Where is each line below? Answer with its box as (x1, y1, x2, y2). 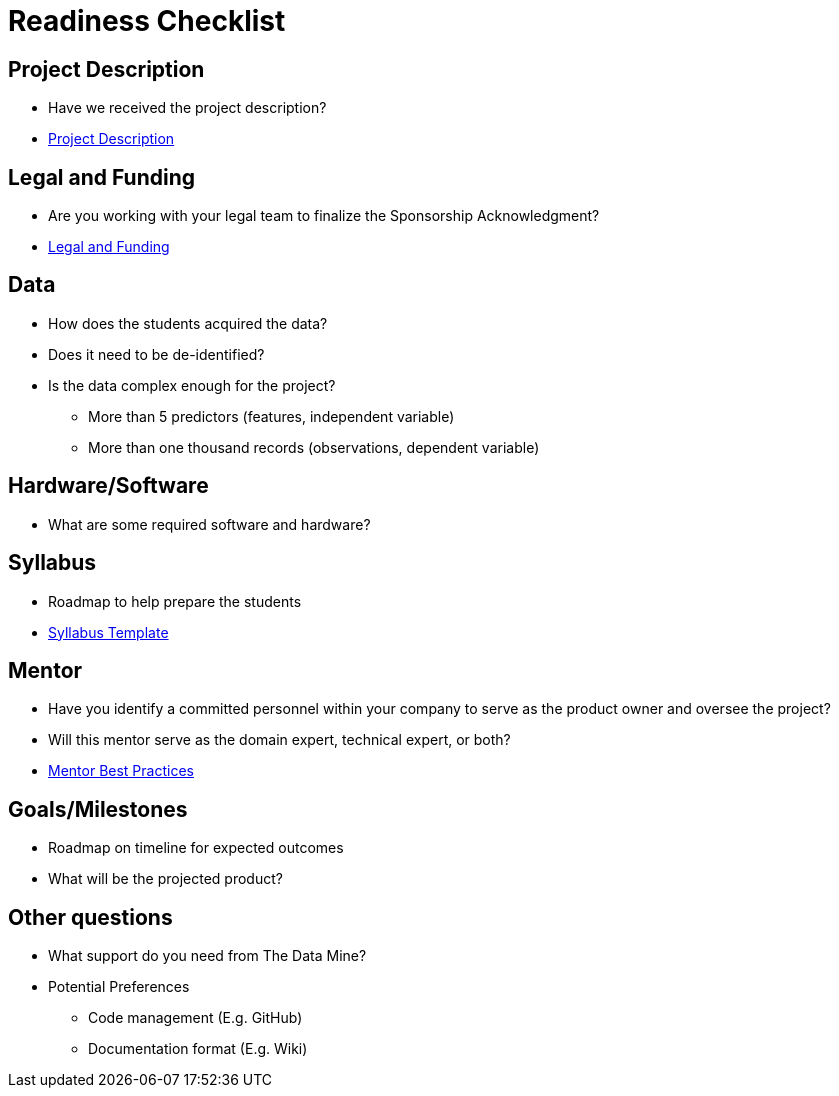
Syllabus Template (48, 623, 169, 641)
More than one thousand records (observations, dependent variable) (88, 438, 540, 456)
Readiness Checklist (8, 4, 286, 38)
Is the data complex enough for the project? (48, 376, 336, 394)
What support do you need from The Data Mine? (48, 947, 367, 965)
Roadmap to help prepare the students (48, 592, 302, 610)
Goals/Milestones (8, 796, 188, 822)
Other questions (8, 904, 173, 930)
